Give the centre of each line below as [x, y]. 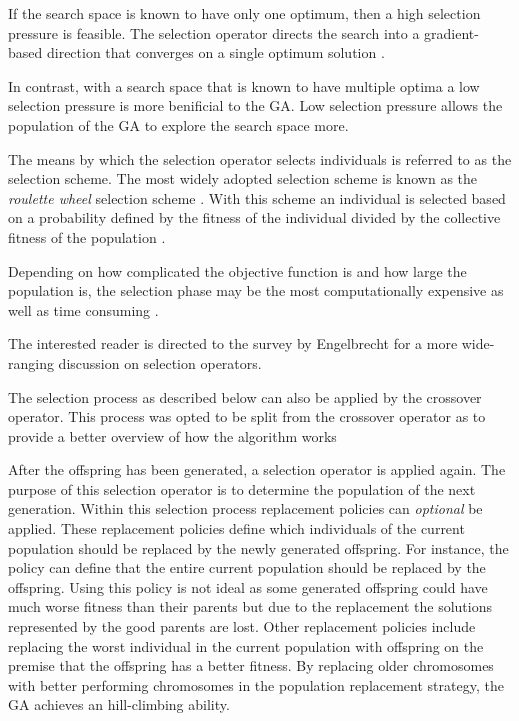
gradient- [451, 32]
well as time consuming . [83, 309]
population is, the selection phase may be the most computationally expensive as [256, 290]
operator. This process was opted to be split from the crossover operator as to [247, 416]
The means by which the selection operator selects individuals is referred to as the [260, 158]
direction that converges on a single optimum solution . [215, 52]
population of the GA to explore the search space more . [178, 124]
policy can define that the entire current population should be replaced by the [247, 567]
